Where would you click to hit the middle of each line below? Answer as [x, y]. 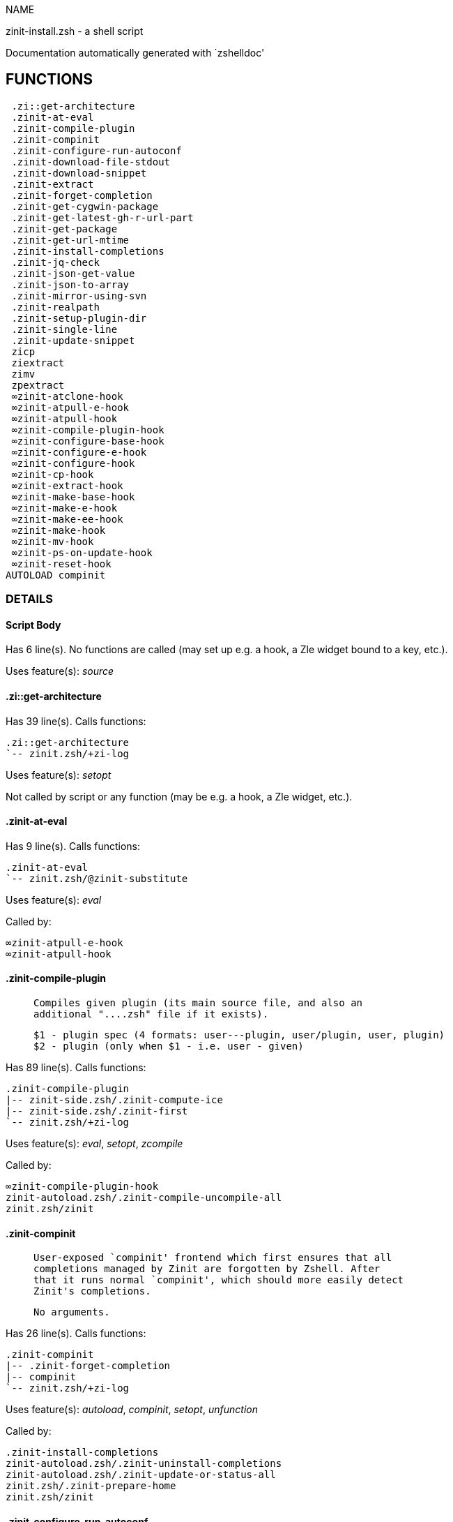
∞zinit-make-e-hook [64, 508]
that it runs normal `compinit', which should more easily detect [219, 1280]
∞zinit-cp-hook [53, 474]
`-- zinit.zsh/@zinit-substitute [97, 878]
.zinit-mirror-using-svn [79, 296]
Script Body [33, 625]
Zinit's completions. [92, 1291]
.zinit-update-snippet [73, 340]
